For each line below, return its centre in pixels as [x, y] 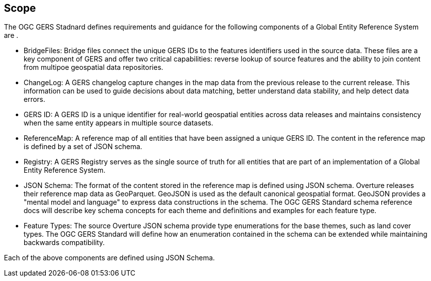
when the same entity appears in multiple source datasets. [118, 123]
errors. [34, 99]
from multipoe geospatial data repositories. [94, 67]
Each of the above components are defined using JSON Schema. [110, 258]
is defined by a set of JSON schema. [83, 147]
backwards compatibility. [64, 243]
